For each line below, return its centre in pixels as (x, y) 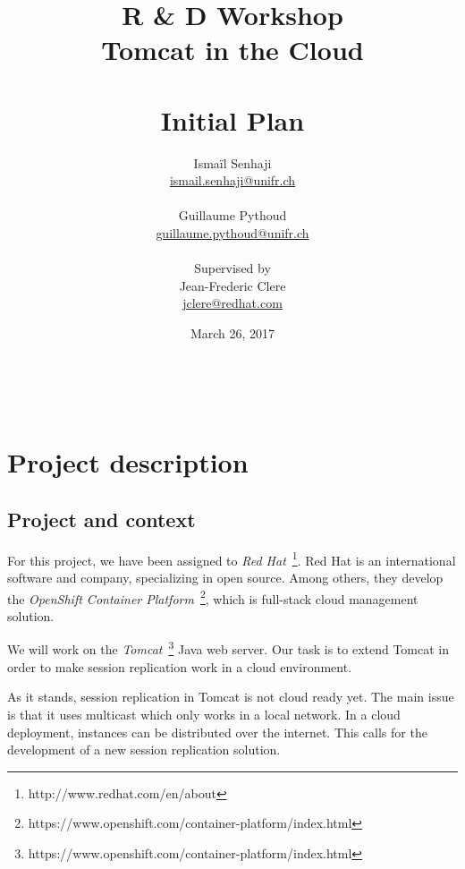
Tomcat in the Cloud (232, 50)
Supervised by (232, 268)
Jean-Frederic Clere (232, 285)
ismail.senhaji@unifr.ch (232, 180)
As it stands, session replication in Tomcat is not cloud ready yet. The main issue (231, 697)
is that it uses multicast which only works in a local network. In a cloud (204, 714)
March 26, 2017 (232, 333)
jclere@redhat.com (232, 303)
